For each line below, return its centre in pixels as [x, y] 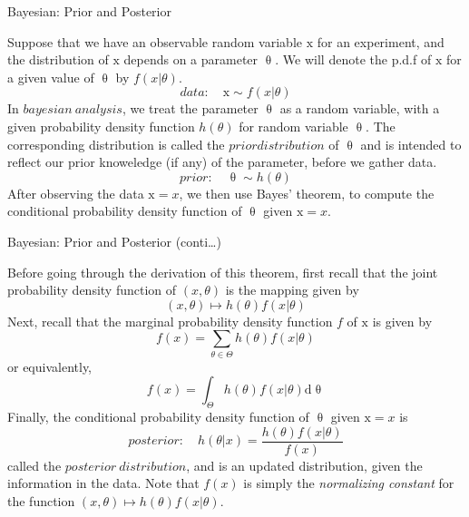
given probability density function [101, 126]
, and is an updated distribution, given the [304, 465]
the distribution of [58, 59]
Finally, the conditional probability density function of [158, 417]
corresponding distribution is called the [116, 144]
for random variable [293, 126]
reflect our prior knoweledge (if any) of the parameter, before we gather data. [222, 162]
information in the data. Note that [103, 483]
